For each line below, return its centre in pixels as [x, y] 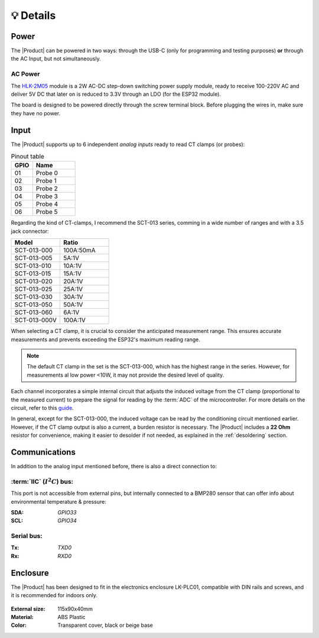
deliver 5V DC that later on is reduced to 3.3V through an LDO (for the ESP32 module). [116, 94]
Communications [43, 452]
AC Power [25, 74]
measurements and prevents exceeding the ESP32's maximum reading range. [106, 339]
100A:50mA [79, 250]
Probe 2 [47, 189]
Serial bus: [27, 536]
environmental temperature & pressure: [58, 501]
